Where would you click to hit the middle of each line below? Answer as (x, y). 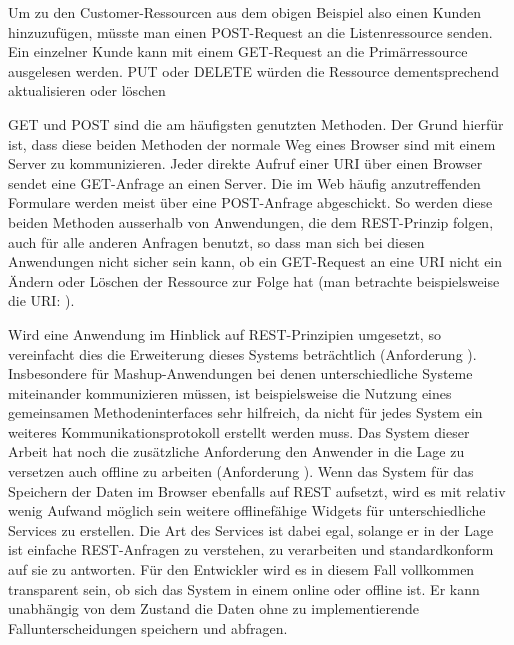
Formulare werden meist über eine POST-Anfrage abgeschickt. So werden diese (250, 202)
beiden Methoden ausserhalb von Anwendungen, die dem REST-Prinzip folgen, (251, 221)
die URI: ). (41, 300)
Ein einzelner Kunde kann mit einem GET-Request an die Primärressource (238, 51)
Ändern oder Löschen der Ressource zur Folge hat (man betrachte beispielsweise (254, 280)
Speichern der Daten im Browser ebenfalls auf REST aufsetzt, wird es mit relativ (257, 490)
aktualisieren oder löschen (87, 90)
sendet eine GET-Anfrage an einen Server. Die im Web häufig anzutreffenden (244, 182)
